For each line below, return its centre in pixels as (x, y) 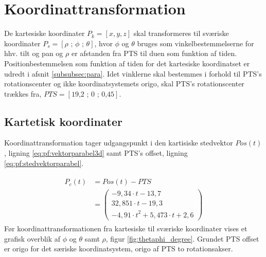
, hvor (103, 43)
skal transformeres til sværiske (181, 33)
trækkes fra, (23, 93)
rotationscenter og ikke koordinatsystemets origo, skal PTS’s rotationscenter (124, 84)
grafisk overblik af (32, 238)
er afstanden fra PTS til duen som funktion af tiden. (154, 53)
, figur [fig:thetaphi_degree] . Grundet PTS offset (182, 238)
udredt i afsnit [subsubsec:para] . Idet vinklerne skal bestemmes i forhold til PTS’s (133, 73)
